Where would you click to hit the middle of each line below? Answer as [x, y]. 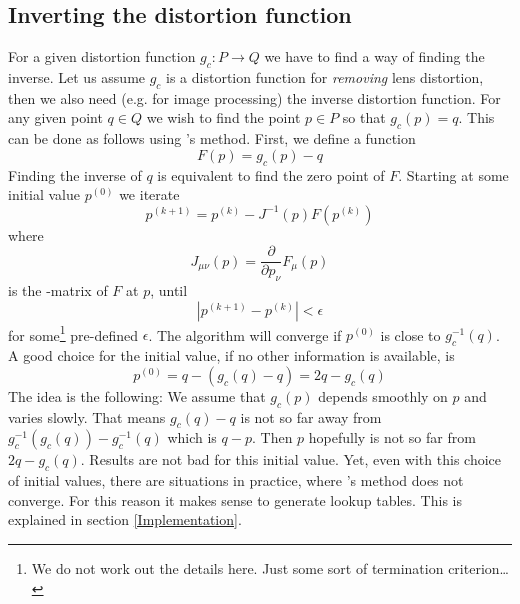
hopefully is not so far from [392, 437]
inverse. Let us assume [77, 77]
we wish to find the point [223, 117]
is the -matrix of [58, 290]
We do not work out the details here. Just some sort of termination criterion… [270, 568]
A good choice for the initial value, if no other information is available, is [231, 355]
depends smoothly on [383, 395]
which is [192, 437]
